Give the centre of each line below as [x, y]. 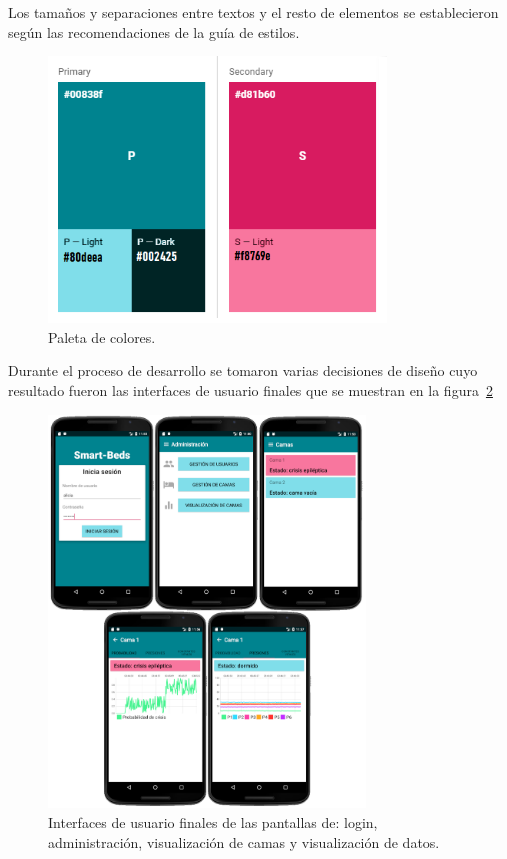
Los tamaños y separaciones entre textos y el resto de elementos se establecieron [253, 12]
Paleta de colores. [102, 336]
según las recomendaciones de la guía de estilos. [154, 31]
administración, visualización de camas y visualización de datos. [244, 841]
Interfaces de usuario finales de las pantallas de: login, [213, 821]
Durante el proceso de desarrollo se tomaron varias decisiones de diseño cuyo [243, 370]
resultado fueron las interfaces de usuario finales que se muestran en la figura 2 [250, 389]
